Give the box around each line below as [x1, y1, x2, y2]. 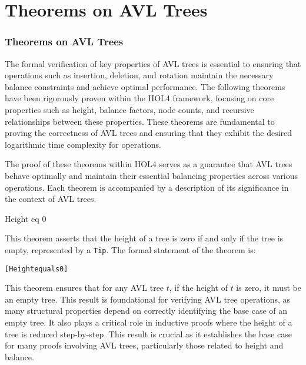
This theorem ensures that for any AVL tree [5, 281, 164, 294]
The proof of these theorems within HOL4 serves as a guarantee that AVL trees [5, 158, 292, 170]
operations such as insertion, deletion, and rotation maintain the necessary [5, 69, 274, 81]
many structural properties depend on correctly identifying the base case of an [5, 304, 288, 317]
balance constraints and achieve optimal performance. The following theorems [5, 80, 285, 92]
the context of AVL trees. [5, 193, 97, 205]
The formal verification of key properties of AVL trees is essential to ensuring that [5, 57, 301, 69]
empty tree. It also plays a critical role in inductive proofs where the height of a [5, 316, 292, 328]
